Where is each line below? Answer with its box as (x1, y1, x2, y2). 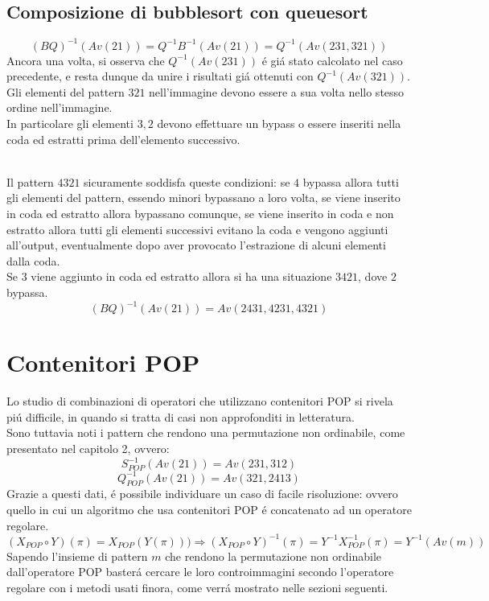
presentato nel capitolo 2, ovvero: (6, 440, 170, 457)
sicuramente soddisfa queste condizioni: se (84, 173, 290, 190)
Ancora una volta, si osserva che (6, 51, 165, 68)
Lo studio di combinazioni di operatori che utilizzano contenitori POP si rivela (6, 393, 393, 410)
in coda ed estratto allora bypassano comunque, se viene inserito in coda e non (6, 205, 394, 222)
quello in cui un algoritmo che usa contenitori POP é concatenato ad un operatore (6, 501, 412, 517)
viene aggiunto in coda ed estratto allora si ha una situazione (31, 268, 332, 285)
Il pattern (6, 173, 54, 190)
